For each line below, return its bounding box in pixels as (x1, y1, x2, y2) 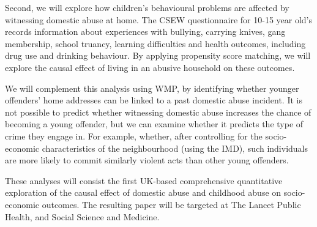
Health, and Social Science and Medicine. (5, 210, 160, 223)
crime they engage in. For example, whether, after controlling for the (5, 129, 263, 142)
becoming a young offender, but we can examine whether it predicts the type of (5, 117, 304, 130)
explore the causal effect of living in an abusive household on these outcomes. (5, 61, 295, 73)
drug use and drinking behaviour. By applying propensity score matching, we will (5, 49, 311, 62)
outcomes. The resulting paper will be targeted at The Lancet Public (42, 198, 301, 210)
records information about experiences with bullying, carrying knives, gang (5, 25, 286, 38)
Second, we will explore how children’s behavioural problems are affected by (5, 1, 289, 13)
